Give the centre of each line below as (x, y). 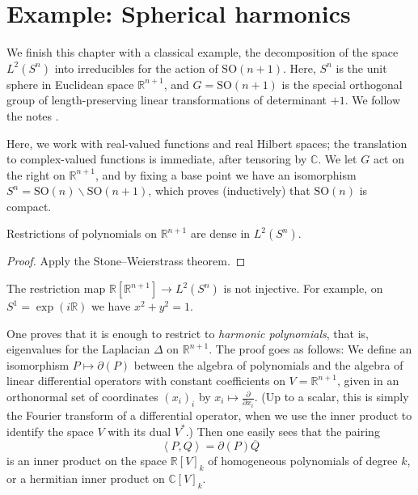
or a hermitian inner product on (86, 478)
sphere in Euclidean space (70, 84)
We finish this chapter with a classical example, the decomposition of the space (203, 52)
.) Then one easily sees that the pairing (283, 431)
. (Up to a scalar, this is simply (331, 397)
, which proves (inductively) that (229, 190)
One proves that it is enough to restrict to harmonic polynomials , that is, (188, 333)
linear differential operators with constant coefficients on (146, 381)
